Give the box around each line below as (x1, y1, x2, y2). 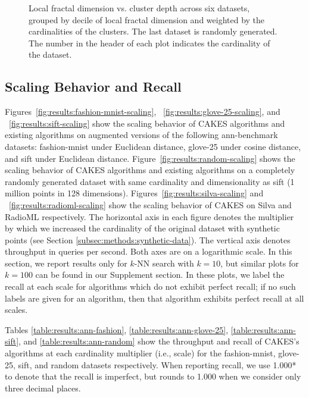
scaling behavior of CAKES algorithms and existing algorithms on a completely (5, 164, 295, 176)
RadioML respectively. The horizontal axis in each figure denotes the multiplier (5, 210, 294, 222)
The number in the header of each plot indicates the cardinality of (29, 36, 270, 49)
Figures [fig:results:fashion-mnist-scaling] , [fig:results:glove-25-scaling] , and (5, 105, 280, 118)
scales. (5, 303, 28, 316)
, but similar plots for (220, 256, 299, 269)
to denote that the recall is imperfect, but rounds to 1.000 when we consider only (5, 370, 301, 383)
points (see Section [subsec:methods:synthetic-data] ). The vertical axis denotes (5, 233, 291, 246)
